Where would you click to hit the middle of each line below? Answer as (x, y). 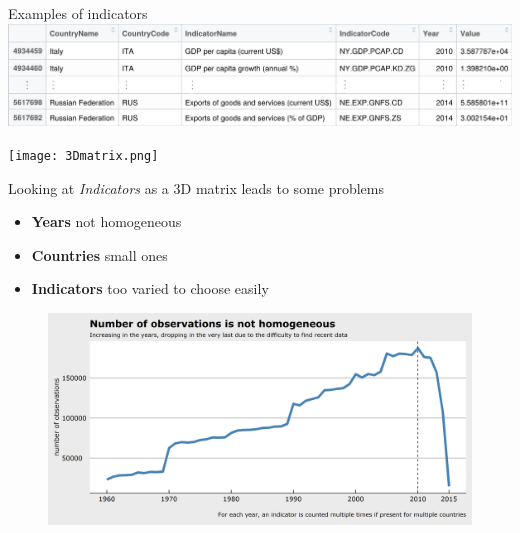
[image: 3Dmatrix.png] (83, 156)
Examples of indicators (78, 13)
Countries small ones (99, 254)
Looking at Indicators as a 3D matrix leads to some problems (196, 187)
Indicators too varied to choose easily (150, 288)
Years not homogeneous (106, 221)
